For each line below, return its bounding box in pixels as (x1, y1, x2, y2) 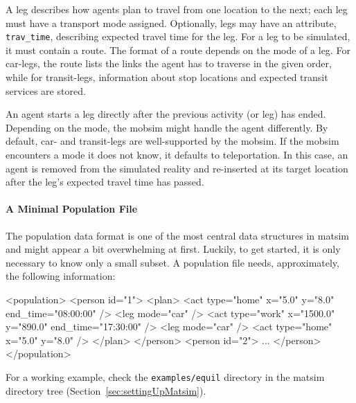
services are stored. (6, 83, 86, 98)
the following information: (6, 269, 116, 283)
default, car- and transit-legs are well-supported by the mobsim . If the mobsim (6, 134, 339, 148)
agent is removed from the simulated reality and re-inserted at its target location (6, 161, 348, 175)
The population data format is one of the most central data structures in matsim (6, 228, 349, 242)
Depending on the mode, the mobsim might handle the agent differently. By (6, 120, 328, 134)
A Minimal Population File (6, 201, 138, 216)
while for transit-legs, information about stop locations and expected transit (6, 70, 328, 84)
